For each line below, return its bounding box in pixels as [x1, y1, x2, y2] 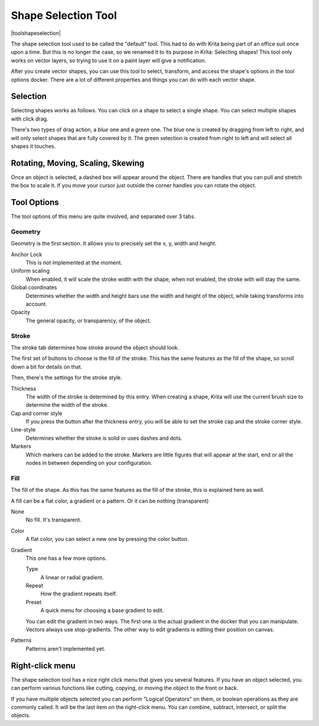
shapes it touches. [11, 142, 56, 150]
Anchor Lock [11, 251, 43, 258]
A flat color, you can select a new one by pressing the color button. [25, 536, 189, 543]
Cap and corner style [11, 410, 63, 417]
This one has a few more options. [25, 555, 107, 562]
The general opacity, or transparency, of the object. [25, 317, 152, 324]
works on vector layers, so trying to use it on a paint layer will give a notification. [11, 57, 207, 64]
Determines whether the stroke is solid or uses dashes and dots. [25, 435, 183, 442]
